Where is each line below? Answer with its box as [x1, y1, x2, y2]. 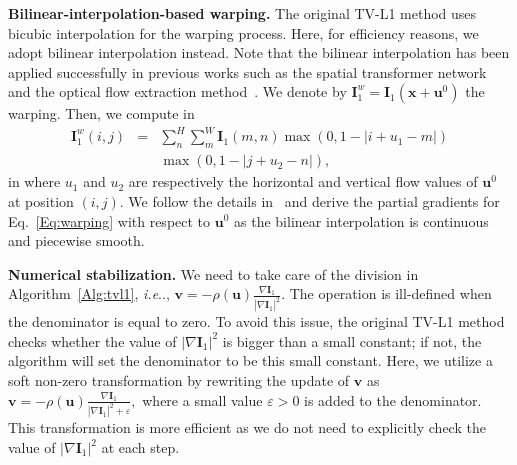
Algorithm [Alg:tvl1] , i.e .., [8, 283, 170, 304]
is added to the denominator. [304, 389, 482, 410]
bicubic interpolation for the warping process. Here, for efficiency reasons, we [8, 22, 479, 43]
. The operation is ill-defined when [281, 283, 492, 304]
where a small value [142, 389, 263, 410]
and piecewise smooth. [8, 230, 145, 251]
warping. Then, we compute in [8, 103, 195, 124]
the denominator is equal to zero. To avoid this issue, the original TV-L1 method [8, 311, 505, 332]
